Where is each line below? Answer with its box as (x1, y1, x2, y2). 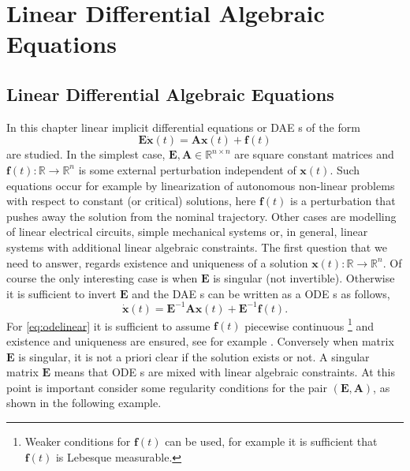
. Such (330, 161, 360, 178)
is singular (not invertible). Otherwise (213, 270, 395, 286)
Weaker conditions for (24, 433, 131, 450)
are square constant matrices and (234, 146, 394, 163)
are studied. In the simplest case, (6, 146, 166, 163)
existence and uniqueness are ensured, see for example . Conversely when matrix (6, 333, 394, 350)
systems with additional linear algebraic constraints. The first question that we (6, 238, 387, 255)
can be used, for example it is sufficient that (165, 433, 378, 450)
